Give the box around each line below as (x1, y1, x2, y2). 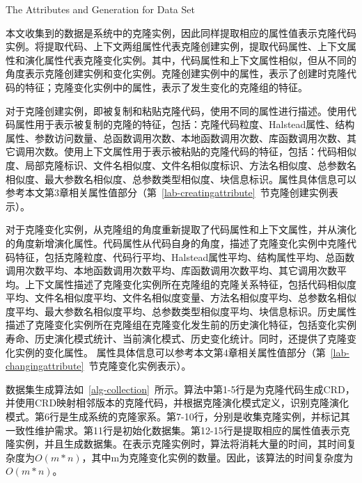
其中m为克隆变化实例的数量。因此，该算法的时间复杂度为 (91, 450, 354, 464)
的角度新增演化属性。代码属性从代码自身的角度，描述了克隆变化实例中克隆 (6, 235, 347, 250)
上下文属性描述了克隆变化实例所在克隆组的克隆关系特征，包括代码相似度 (24, 276, 356, 291)
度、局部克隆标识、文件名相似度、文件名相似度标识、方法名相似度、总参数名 (6, 157, 356, 172)
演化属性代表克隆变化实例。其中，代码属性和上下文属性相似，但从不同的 (24, 52, 356, 67)
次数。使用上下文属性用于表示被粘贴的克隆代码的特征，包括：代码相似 (34, 144, 356, 159)
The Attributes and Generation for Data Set (6, 2, 195, 16)
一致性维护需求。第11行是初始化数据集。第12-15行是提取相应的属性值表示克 (6, 422, 350, 437)
